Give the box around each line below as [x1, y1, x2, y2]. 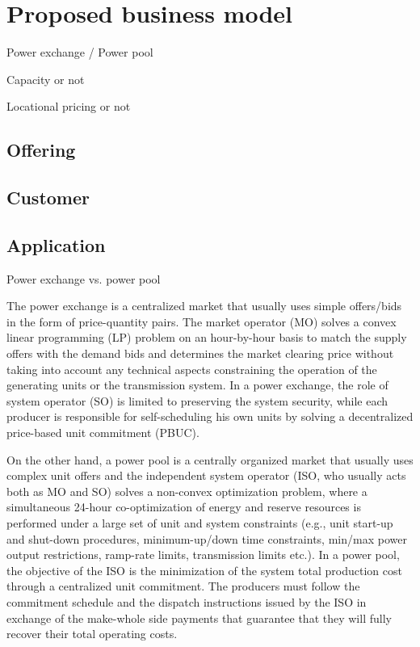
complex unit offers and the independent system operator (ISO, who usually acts [6, 467, 406, 484]
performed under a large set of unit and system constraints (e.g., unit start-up [6, 514, 393, 531]
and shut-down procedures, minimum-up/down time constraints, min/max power [6, 530, 407, 547]
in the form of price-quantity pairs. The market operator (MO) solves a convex [6, 313, 397, 330]
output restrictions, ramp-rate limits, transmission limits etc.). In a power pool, [6, 546, 400, 563]
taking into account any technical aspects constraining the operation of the [6, 360, 377, 377]
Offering [6, 137, 76, 162]
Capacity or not [6, 70, 85, 87]
